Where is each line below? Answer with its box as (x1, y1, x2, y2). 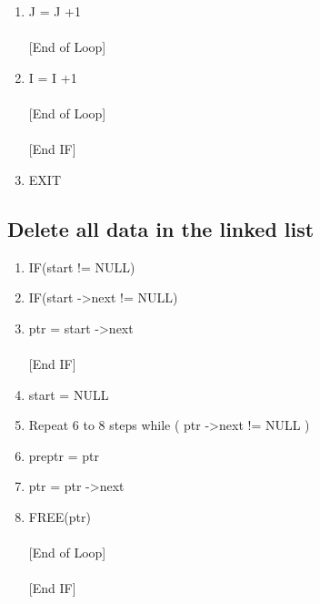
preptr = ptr (28, 445, 99, 465)
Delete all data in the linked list (7, 214, 315, 242)
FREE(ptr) (28, 507, 91, 526)
